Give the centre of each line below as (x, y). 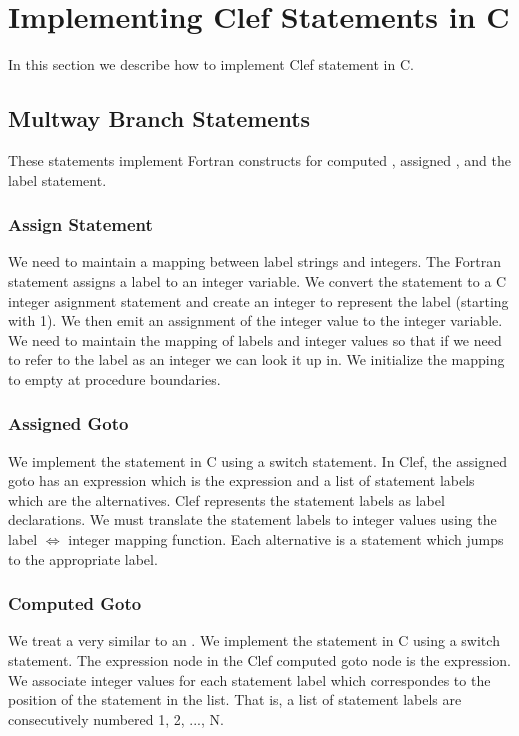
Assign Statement (80, 224)
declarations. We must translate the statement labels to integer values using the (252, 519)
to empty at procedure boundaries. (114, 378)
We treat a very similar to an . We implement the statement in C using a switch (254, 640)
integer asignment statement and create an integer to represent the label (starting (258, 300)
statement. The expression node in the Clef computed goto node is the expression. (259, 660)
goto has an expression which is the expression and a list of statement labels (241, 480)
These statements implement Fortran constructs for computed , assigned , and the (259, 159)
